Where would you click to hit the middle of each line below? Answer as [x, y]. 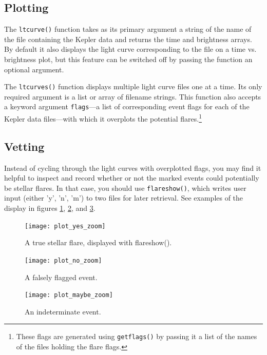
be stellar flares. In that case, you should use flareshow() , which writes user [125, 188]
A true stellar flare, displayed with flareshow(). [98, 242]
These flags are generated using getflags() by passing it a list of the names [137, 336]
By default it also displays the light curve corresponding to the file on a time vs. [130, 49]
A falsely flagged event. [61, 277]
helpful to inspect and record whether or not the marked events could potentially [132, 178]
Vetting [24, 146]
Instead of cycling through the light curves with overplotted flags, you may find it [133, 167]
